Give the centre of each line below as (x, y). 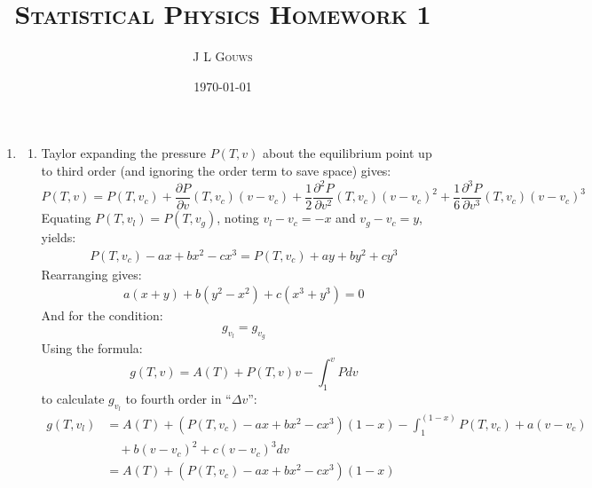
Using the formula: (92, 348)
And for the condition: (102, 315)
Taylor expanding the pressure (123, 153)
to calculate (73, 399)
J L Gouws (223, 56)
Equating (66, 218)
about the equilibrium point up (347, 153)
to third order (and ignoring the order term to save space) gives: (216, 170)
